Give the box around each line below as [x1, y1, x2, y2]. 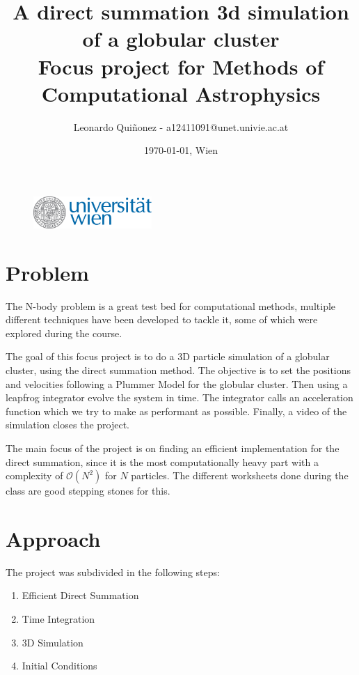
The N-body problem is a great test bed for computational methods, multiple [6, 298, 336, 313]
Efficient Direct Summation [22, 588, 139, 603]
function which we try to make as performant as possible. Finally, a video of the [6, 403, 347, 418]
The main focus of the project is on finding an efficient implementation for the [6, 440, 340, 455]
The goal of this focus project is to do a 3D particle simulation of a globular [6, 349, 330, 364]
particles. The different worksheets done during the [131, 468, 349, 483]
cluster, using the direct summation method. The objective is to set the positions [6, 363, 351, 377]
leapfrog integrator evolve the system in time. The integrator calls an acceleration [6, 390, 353, 405]
